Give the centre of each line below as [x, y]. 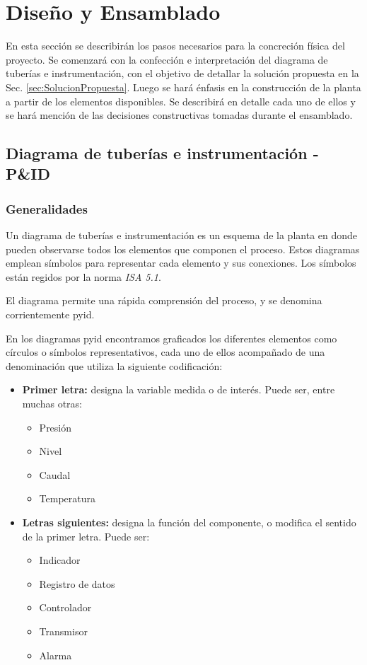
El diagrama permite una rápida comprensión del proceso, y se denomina [164, 300]
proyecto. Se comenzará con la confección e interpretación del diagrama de [167, 59]
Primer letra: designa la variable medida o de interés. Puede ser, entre [179, 389]
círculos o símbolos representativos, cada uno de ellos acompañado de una [165, 352]
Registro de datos [77, 583]
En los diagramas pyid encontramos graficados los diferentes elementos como [171, 338]
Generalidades [47, 208]
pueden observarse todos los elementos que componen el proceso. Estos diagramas [183, 249]
